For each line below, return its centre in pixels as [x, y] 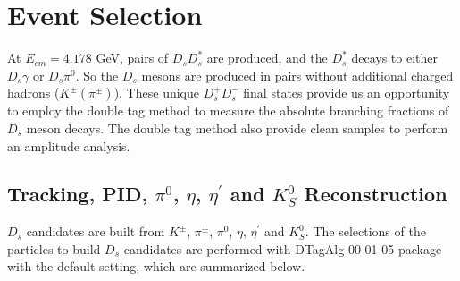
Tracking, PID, [78, 194]
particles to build [54, 248]
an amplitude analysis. [69, 145]
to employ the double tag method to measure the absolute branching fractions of [228, 111]
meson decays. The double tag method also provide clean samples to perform [237, 128]
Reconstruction [376, 194]
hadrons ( [33, 93]
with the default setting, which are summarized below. [156, 266]
